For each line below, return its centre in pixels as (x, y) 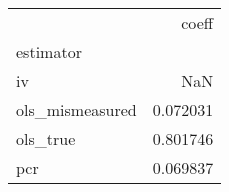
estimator (49, 51)
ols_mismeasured (76, 109)
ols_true (46, 138)
